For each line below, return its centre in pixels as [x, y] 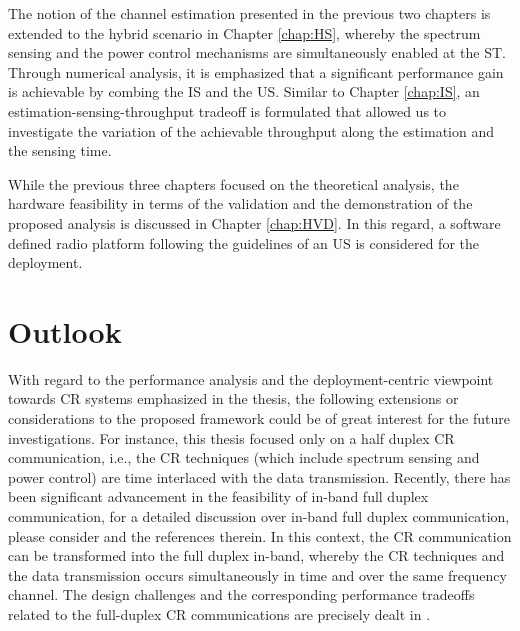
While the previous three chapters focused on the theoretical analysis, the [233, 183]
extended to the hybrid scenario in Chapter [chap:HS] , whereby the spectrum [244, 32]
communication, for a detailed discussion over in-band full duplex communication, [259, 516]
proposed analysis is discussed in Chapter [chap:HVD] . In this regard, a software [254, 222]
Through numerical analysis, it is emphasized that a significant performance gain [256, 71]
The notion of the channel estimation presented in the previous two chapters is [249, 13]
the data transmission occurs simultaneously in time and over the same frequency [257, 574]
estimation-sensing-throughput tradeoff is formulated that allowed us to [227, 110]
